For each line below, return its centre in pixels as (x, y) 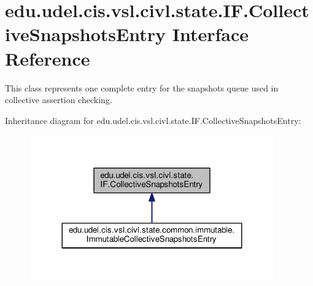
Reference (48, 58)
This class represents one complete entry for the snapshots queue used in (142, 87)
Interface (211, 34)
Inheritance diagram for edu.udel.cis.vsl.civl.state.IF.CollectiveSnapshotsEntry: (153, 120)
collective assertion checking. (59, 100)
